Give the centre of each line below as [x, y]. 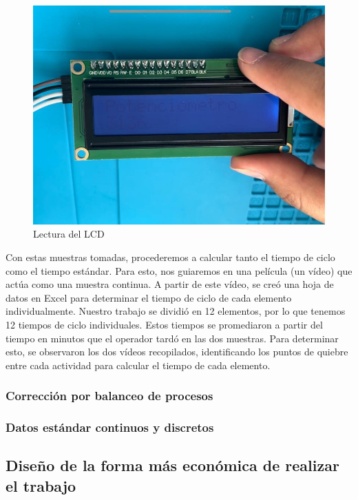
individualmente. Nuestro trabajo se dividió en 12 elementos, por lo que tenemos [176, 311]
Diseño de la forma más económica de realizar [172, 465]
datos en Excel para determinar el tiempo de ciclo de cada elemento [149, 297]
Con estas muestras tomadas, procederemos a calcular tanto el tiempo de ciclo [170, 257]
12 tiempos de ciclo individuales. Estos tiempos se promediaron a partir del [164, 325]
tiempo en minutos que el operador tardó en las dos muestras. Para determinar [172, 338]
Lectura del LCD [69, 234]
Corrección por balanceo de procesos [109, 396]
